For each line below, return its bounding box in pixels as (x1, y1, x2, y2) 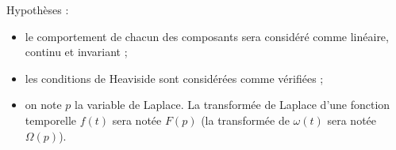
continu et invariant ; (25, 43, 128, 60)
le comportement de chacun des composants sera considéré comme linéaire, (25, 28, 389, 44)
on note (25, 96, 62, 113)
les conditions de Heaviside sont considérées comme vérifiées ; (25, 69, 324, 86)
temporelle (25, 111, 77, 128)
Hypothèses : (6, 2, 69, 17)
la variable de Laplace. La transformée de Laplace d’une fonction (75, 96, 390, 113)
